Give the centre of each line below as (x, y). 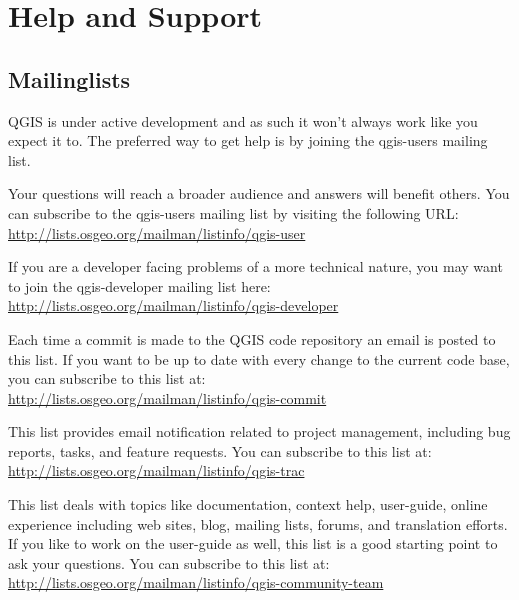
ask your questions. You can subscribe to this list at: (169, 562)
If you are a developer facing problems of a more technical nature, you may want (255, 266)
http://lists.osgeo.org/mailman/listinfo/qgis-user (157, 232)
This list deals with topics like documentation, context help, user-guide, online (248, 504)
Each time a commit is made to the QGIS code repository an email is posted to (252, 338)
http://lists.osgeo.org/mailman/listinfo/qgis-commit (167, 397)
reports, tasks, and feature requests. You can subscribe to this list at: (220, 450)
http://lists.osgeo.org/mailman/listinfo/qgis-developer (173, 305)
